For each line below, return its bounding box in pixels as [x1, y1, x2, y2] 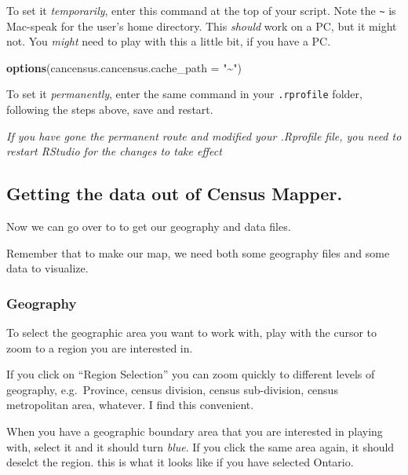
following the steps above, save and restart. [6, 101, 213, 118]
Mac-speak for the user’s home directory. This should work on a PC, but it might [6, 17, 397, 34]
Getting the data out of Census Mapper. [6, 181, 343, 206]
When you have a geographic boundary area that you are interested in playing [6, 423, 383, 440]
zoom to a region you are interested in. [6, 339, 193, 356]
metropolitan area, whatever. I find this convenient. [6, 396, 254, 413]
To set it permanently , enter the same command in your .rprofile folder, [6, 86, 362, 102]
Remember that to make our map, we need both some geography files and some [6, 244, 390, 261]
